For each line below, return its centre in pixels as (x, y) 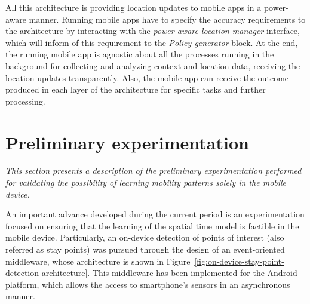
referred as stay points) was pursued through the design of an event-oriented (145, 249)
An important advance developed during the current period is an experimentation (155, 214)
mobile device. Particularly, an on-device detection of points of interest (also (145, 237)
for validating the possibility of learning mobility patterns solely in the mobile (146, 182)
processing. (25, 101)
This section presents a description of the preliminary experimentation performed (154, 171)
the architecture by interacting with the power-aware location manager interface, (153, 31)
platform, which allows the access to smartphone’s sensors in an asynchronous (148, 284)
